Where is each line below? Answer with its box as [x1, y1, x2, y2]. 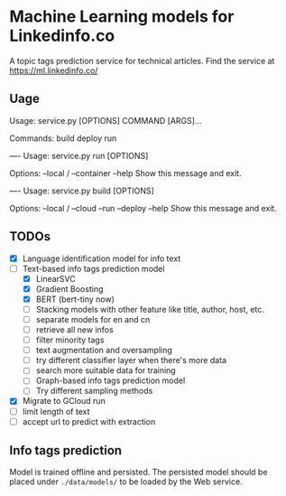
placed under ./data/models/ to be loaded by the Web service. [9, 476, 243, 487]
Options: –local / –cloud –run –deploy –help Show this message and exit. [9, 202, 277, 213]
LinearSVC [35, 273, 76, 284]
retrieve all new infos [35, 324, 115, 335]
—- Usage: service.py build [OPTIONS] [9, 185, 155, 196]
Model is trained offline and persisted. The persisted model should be [9, 467, 268, 478]
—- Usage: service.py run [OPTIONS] [9, 150, 149, 161]
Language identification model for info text [22, 253, 181, 264]
